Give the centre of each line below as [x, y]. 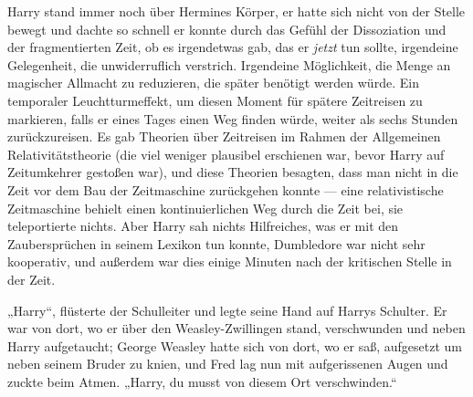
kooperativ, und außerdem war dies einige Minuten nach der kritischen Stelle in [230, 261]
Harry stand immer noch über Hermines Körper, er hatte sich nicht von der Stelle [236, 11]
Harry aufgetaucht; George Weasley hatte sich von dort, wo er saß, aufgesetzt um [235, 345]
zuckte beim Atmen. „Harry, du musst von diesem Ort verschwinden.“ [202, 381]
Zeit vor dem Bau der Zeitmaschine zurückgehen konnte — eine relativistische [226, 189]
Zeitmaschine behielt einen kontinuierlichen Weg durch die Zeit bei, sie [205, 208]
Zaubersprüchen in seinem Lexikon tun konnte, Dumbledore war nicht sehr [216, 243]
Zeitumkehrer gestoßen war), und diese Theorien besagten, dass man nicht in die [233, 172]
